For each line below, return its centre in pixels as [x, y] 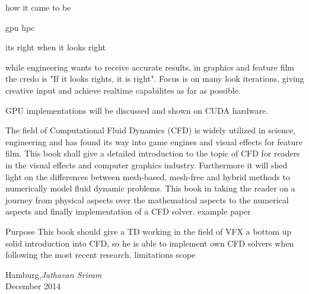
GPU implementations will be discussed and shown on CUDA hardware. [137, 110]
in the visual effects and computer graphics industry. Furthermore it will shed [146, 164]
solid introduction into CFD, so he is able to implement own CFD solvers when [150, 243]
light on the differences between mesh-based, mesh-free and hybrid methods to [148, 176]
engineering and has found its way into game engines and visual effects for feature [154, 141]
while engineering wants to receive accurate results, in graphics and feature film [150, 67]
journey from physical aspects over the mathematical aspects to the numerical [147, 199]
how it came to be [38, 7]
